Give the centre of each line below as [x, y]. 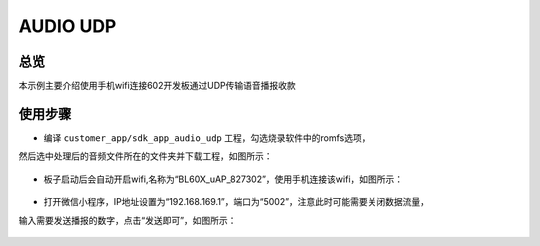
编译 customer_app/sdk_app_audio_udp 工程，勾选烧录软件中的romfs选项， [207, 137]
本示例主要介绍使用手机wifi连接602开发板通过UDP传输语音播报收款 [157, 86]
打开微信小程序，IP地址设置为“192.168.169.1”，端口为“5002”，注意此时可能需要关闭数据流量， [236, 202]
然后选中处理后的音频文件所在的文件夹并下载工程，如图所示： [145, 156]
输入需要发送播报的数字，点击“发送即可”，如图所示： [127, 220]
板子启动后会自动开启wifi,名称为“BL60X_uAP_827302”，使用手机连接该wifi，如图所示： [223, 179]
